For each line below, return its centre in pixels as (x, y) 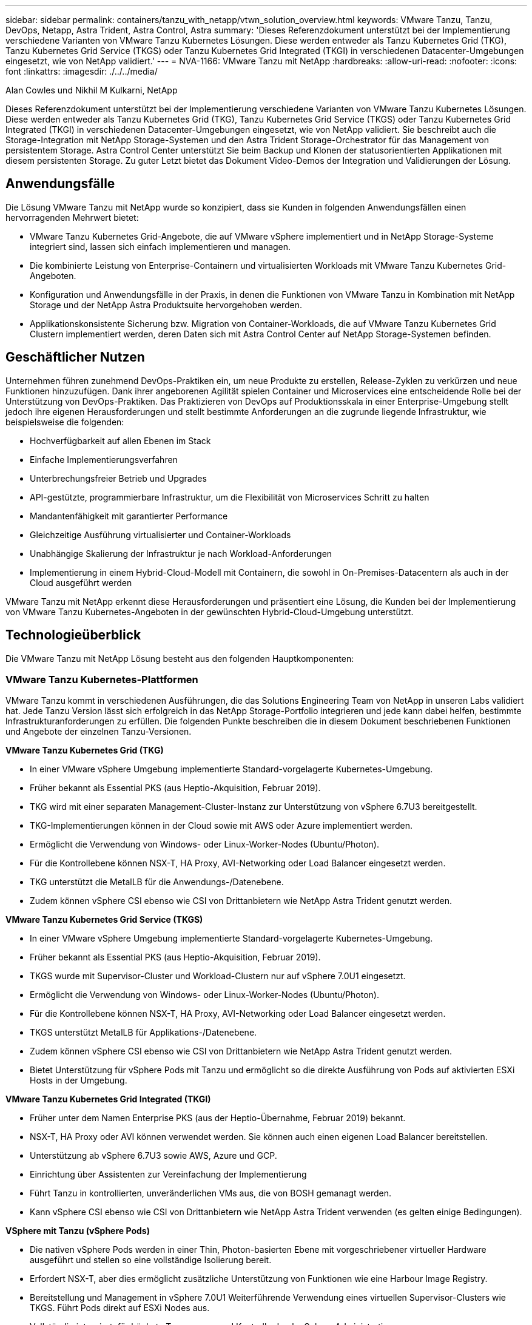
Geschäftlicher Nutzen (75, 357)
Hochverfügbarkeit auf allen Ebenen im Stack (120, 440)
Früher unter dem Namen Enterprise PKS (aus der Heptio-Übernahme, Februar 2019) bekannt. (218, 1118)
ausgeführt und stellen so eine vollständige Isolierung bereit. (151, 1260)
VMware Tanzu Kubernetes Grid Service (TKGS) (104, 920)
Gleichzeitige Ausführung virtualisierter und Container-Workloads (160, 534)
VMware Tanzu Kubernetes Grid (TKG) (85, 750)
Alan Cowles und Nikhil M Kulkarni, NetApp (92, 90)
